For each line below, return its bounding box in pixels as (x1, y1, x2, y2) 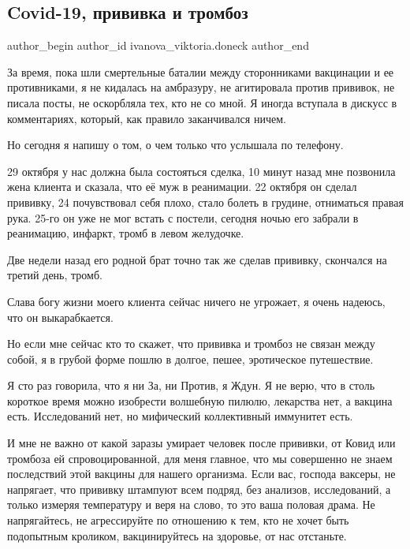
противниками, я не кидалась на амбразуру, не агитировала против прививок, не (7, 79, 395, 95)
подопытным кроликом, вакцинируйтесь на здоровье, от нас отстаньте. (7, 527, 347, 543)
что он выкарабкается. (7, 308, 114, 325)
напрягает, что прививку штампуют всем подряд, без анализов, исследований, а (7, 480, 391, 497)
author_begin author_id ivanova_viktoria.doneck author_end (7, 37, 309, 54)
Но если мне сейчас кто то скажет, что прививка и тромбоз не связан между (7, 335, 375, 352)
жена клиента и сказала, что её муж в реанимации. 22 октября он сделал (7, 178, 357, 195)
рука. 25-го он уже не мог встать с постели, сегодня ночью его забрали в (7, 209, 359, 226)
